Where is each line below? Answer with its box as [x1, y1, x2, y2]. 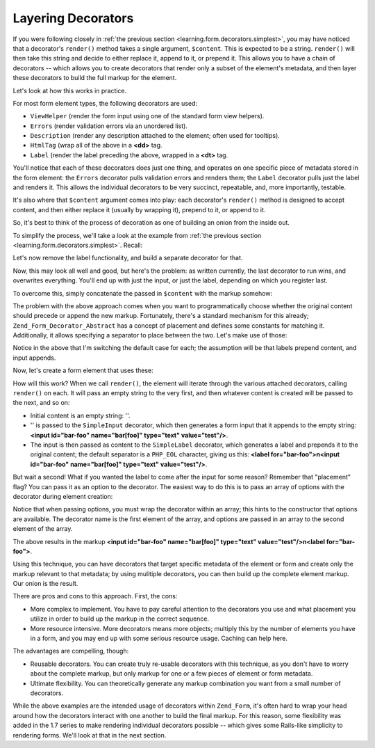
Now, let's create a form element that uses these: [12, 366, 154, 375]
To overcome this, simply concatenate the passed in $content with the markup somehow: [12, 289, 273, 297]
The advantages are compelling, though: [12, 647, 129, 655]
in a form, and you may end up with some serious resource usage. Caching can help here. [30, 634, 288, 643]
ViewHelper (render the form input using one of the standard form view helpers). [30, 112, 265, 120]
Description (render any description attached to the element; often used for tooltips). [30, 132, 281, 140]
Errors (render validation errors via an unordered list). [30, 122, 187, 130]
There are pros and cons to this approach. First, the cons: [12, 592, 178, 600]
